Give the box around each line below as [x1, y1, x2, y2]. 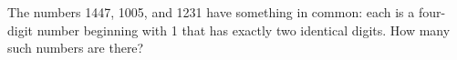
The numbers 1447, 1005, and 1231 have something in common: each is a [7, 3, 415, 21]
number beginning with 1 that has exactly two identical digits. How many [36, 20, 451, 39]
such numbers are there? [7, 38, 144, 57]
